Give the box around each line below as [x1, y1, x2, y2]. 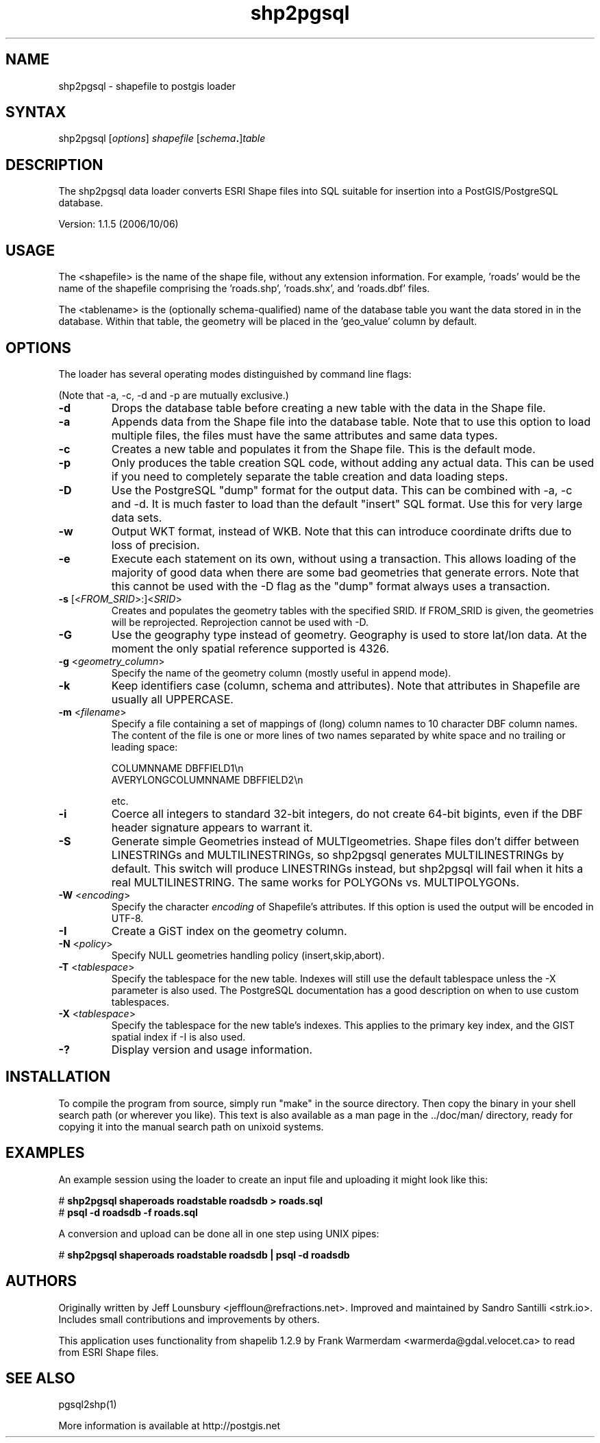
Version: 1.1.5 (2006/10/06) [58, 218, 179, 230]
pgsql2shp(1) [58, 1398, 117, 1411]
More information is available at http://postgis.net [58, 1420, 281, 1432]
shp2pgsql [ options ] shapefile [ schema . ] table [58, 132, 266, 145]
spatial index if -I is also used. [111, 1030, 246, 1043]
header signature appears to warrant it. [111, 820, 313, 834]
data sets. [111, 510, 162, 524]
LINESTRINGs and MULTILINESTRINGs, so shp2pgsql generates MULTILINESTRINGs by [111, 847, 564, 862]
